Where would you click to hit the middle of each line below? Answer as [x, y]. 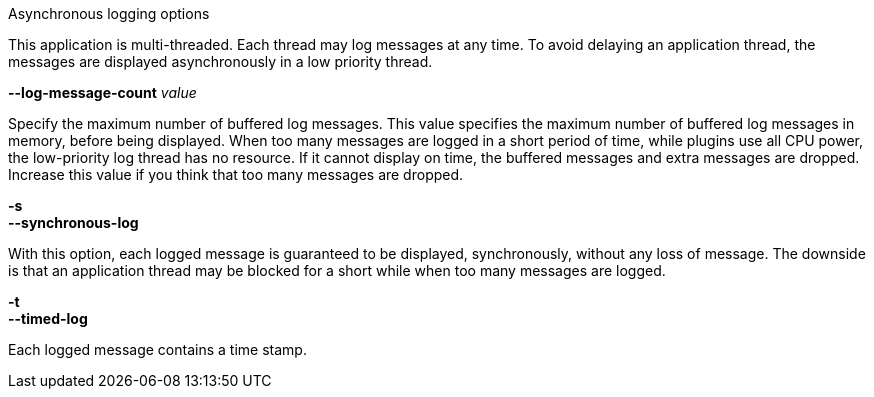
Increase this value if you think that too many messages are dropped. [236, 174]
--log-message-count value [102, 92]
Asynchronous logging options [109, 13]
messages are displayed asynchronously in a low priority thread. [220, 61]
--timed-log [48, 318]
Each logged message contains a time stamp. [157, 349]
